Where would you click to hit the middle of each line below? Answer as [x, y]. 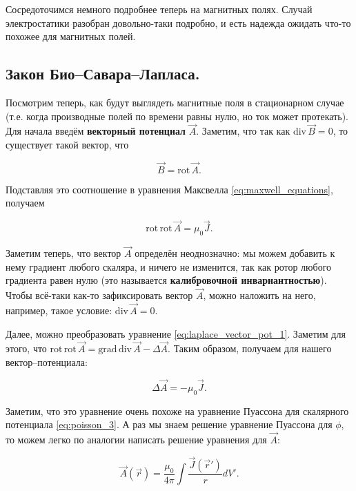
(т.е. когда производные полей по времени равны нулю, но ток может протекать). [177, 116]
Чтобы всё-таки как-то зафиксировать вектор [99, 295]
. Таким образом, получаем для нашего [250, 348]
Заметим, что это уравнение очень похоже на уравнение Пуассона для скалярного [177, 411]
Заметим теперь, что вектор [63, 253]
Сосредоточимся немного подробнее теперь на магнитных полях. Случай [159, 9]
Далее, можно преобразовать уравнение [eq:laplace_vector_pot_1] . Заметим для [176, 333]
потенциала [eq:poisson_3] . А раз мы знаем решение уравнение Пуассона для [169, 424]
